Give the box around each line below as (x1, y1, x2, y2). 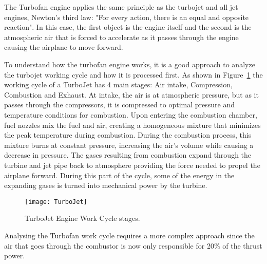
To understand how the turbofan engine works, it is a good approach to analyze (4, 59, 255, 69)
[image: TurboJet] (25, 198, 87, 205)
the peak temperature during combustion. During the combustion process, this (4, 129, 252, 140)
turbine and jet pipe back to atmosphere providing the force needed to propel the (4, 159, 260, 170)
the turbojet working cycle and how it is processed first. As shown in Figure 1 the (4, 69, 263, 80)
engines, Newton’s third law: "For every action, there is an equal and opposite (4, 11, 249, 22)
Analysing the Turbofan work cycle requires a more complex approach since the (4, 230, 255, 240)
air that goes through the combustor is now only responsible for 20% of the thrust (4, 240, 262, 251)
